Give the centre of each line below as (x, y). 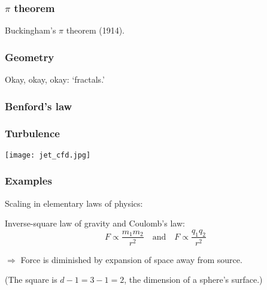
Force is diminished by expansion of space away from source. (131, 259)
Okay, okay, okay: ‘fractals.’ (55, 79)
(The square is (31, 280)
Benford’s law (39, 106)
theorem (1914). (95, 30)
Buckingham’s (31, 30)
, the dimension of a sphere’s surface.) (193, 280)
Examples (28, 181)
